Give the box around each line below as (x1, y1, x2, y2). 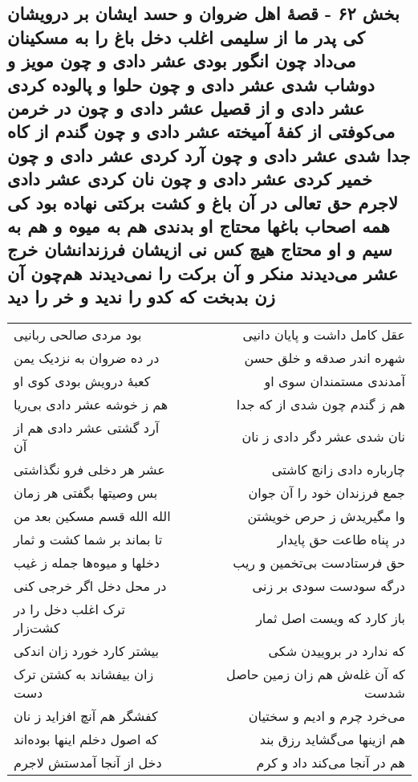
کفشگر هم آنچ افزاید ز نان (14, 706, 158, 725)
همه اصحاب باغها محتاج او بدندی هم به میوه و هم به (7, 213, 390, 238)
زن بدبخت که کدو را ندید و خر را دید (7, 284, 275, 309)
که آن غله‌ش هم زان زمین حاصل (226, 664, 405, 683)
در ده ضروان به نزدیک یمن (14, 348, 160, 367)
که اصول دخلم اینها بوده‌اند (14, 729, 158, 748)
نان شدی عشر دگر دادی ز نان (241, 427, 405, 446)
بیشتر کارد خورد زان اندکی (14, 641, 160, 660)
